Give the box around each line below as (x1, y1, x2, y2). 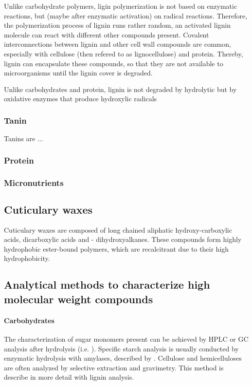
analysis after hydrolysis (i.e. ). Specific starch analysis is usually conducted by (4, 343, 239, 353)
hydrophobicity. (4, 253, 50, 263)
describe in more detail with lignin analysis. (4, 372, 134, 382)
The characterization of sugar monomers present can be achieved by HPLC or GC (4, 333, 249, 344)
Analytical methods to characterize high (4, 277, 210, 292)
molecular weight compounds (4, 291, 153, 306)
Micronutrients (4, 176, 64, 188)
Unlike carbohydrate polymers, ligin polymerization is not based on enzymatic (4, 1, 237, 11)
